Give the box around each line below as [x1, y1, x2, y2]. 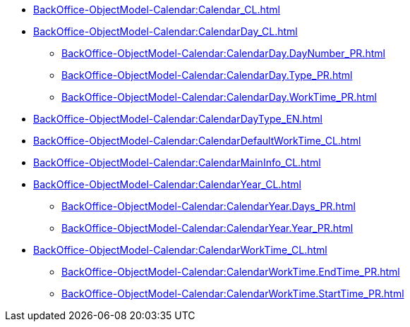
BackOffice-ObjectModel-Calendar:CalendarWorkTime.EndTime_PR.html [61, 266, 400, 278]
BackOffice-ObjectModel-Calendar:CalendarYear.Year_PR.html [61, 222, 354, 234]
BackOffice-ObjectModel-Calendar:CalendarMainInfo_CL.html [33, 156, 321, 168]
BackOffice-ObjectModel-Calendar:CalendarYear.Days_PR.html [61, 200, 356, 212]
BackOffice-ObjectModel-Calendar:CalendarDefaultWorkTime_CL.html [33, 135, 361, 147]
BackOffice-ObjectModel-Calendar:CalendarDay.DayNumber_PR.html [61, 47, 385, 59]
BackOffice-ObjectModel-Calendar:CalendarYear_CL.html [33, 178, 301, 190]
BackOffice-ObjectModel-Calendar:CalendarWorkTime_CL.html [33, 244, 327, 256]
